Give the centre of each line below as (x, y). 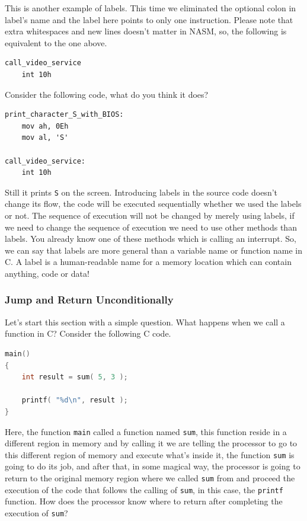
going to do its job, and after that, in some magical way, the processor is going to (153, 466)
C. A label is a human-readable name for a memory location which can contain (148, 262)
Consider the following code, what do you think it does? (107, 94)
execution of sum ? (36, 512)
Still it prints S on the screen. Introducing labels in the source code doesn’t (141, 192)
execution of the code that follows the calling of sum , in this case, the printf (144, 489)
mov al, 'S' (45, 138)
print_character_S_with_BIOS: (64, 115)
